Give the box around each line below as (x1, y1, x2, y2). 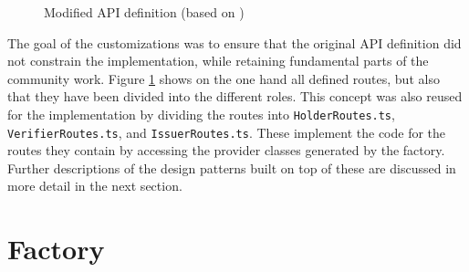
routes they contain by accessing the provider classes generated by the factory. (7, 141, 445, 160)
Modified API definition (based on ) (44, 3, 245, 21)
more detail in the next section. (7, 176, 182, 195)
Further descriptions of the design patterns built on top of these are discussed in (7, 158, 456, 177)
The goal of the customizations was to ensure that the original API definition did (7, 33, 462, 52)
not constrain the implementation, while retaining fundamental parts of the (7, 51, 429, 70)
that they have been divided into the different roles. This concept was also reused (7, 87, 463, 106)
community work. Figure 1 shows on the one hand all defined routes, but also (7, 68, 440, 88)
